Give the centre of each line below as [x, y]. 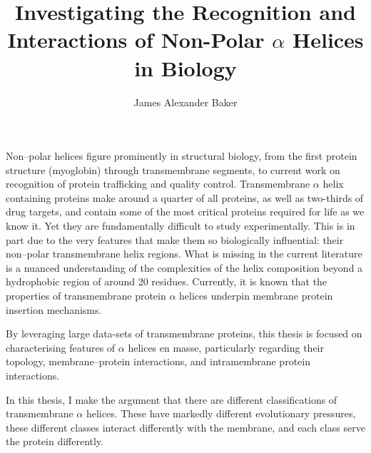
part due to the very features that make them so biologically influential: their [175, 239]
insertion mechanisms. [54, 309]
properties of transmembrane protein [86, 296]
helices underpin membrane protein [256, 296]
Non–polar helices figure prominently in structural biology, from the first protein [182, 156]
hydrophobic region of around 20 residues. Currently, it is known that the [167, 281]
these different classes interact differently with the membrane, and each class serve [185, 427]
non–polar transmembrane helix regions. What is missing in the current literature [184, 254]
